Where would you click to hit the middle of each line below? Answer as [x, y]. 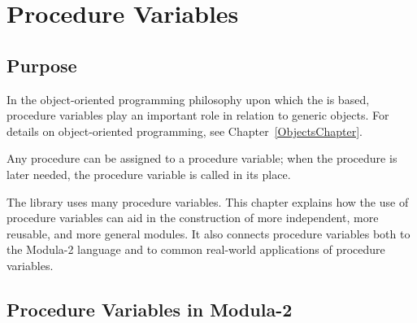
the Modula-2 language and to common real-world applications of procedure [196, 249]
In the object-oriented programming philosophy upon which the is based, [188, 99]
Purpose [42, 65]
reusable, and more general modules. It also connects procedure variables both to [208, 233]
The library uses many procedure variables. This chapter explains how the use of [208, 201]
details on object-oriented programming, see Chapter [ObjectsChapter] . [185, 131]
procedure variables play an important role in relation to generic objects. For [198, 115]
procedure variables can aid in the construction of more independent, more [193, 218]
